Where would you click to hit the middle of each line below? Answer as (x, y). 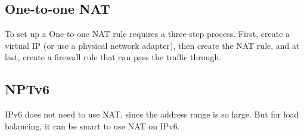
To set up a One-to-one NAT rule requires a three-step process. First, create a (148, 34)
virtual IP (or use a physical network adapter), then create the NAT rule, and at (152, 45)
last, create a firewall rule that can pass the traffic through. (113, 57)
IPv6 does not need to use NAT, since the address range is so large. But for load (152, 114)
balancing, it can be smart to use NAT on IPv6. (92, 126)
